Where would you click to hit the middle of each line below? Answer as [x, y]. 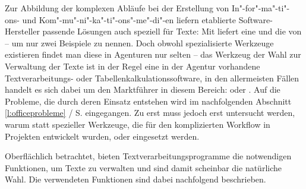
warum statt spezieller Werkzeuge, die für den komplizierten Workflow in [138, 124]
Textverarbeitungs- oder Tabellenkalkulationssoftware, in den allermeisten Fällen [152, 78]
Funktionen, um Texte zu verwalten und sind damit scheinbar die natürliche [143, 167]
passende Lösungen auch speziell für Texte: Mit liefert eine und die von [172, 31]
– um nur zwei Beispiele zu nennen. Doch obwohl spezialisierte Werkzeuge [139, 42]
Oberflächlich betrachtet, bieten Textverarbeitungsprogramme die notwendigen [148, 156]
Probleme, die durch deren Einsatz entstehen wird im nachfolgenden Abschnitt [148, 101]
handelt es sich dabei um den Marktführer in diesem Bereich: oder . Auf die [143, 89]
